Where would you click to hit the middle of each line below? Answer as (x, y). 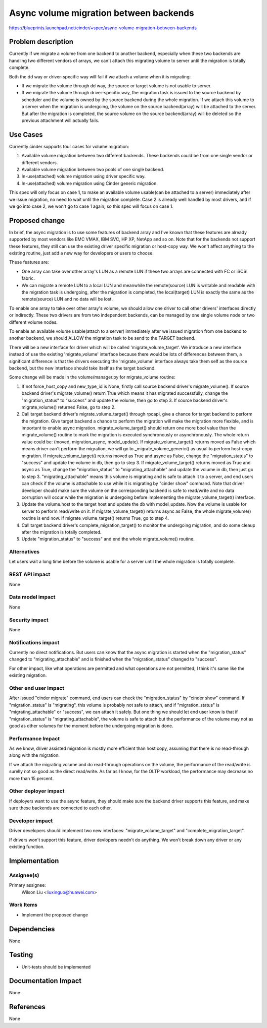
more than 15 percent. (31, 778)
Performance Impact (35, 738)
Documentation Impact (45, 981)
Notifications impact (34, 642)
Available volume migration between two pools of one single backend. (93, 170)
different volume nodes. (33, 322)
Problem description (41, 42)
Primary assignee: (28, 885)
